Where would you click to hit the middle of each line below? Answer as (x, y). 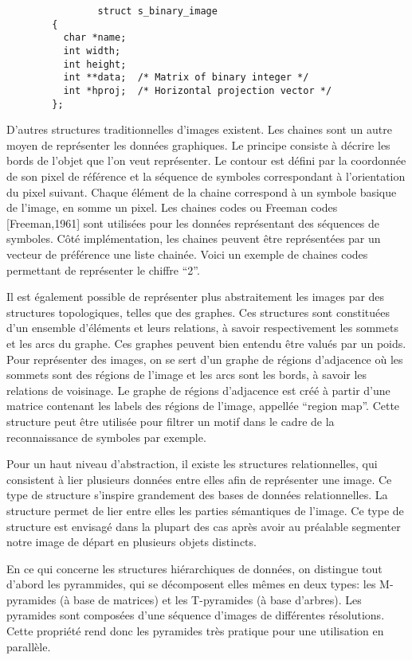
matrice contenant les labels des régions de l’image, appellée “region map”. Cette (203, 406)
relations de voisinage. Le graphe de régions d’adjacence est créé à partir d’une (198, 390)
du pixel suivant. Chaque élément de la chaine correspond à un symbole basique (202, 191)
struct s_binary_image (157, 11)
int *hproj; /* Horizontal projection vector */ (198, 90)
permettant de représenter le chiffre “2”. (103, 269)
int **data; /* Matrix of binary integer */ (186, 78)
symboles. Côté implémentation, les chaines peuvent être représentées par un (194, 238)
